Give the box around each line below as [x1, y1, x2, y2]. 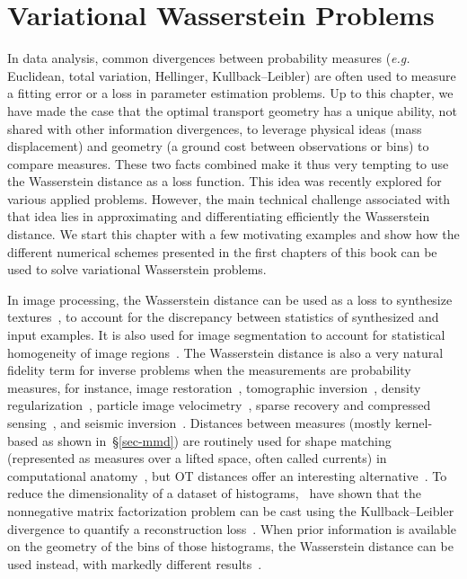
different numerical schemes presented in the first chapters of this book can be [7, 242, 437, 261]
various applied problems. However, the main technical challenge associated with [7, 189, 451, 208]
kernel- [394, 414, 433, 432]
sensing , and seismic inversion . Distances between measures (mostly [7, 414, 392, 432]
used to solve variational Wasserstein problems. [7, 260, 267, 279]
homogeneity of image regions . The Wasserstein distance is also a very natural [7, 343, 444, 361]
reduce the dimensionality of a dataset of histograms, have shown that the [7, 484, 421, 503]
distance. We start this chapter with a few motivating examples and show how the [7, 225, 460, 244]
